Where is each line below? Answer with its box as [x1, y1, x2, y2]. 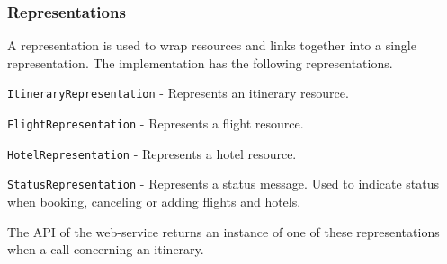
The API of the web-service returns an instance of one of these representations [7, 222, 440, 241]
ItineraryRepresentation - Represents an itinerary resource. [7, 84, 349, 102]
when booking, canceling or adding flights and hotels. [7, 192, 301, 211]
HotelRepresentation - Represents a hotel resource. [7, 144, 297, 163]
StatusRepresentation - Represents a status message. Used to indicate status [7, 174, 440, 193]
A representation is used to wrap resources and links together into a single [7, 36, 416, 55]
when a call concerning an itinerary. [7, 240, 204, 259]
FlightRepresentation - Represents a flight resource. [7, 114, 304, 133]
